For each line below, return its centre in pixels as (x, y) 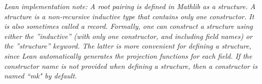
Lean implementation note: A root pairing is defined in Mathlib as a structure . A (130, 6)
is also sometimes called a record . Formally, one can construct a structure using (128, 26)
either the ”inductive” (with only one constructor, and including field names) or (128, 36)
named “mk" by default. (41, 76)
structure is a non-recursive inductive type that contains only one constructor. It (129, 16)
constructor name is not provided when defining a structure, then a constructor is (131, 66)
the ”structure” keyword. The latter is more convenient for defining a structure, (128, 46)
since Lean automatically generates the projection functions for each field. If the (128, 55)
